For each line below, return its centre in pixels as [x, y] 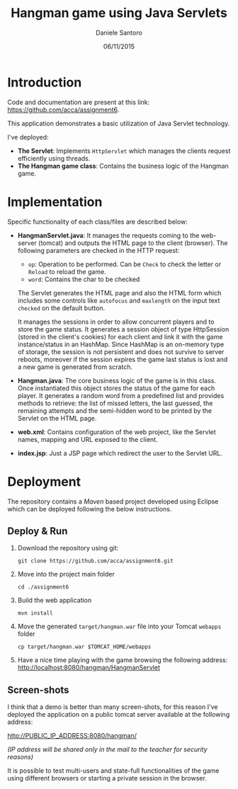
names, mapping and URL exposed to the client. [87, 439]
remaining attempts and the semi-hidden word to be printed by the [115, 410]
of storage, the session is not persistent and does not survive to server [121, 351]
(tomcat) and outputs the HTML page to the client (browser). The [133, 243]
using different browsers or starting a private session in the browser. [107, 778]
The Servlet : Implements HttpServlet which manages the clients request [124, 151]
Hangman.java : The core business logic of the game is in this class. [117, 380]
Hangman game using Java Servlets [119, 13]
